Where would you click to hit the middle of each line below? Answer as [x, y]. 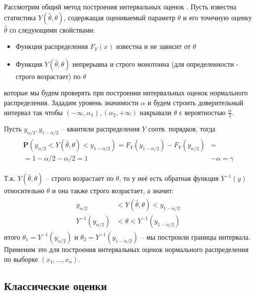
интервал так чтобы [34, 112]
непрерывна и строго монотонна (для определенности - [155, 63]
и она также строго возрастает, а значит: [113, 190]
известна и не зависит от [153, 46]
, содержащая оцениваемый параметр [120, 17]
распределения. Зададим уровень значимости [71, 102]
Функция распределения [52, 46]
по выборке [21, 259]
